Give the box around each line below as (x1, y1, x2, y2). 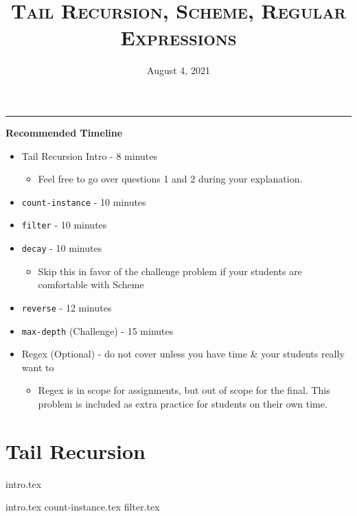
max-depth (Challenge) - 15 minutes (21, 323, 174, 338)
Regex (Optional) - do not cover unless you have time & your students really (21, 347, 345, 361)
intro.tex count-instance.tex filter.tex (5, 500, 160, 514)
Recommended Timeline (5, 125, 123, 139)
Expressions (120, 23, 237, 51)
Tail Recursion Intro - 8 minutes (21, 148, 157, 163)
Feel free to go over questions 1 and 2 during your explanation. (38, 172, 303, 186)
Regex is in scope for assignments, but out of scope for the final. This (38, 383, 330, 397)
